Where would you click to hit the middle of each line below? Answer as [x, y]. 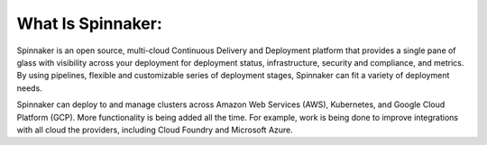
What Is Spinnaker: [89, 23]
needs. [29, 88]
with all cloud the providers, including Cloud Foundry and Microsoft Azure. [155, 130]
